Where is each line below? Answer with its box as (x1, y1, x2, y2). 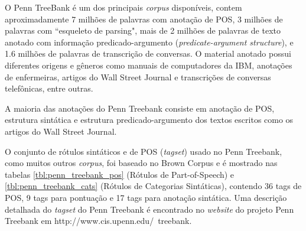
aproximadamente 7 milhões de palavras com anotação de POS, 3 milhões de (5, 12, 283, 25)
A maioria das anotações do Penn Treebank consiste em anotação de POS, (5, 102, 275, 114)
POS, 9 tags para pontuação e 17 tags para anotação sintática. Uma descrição (5, 191, 287, 203)
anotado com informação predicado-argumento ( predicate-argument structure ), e (5, 35, 294, 48)
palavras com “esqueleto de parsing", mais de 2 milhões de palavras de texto (5, 24, 281, 37)
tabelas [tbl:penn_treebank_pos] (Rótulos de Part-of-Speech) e (5, 168, 235, 180)
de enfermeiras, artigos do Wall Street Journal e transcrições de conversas (5, 70, 271, 83)
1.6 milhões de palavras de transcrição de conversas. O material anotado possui (5, 47, 291, 60)
